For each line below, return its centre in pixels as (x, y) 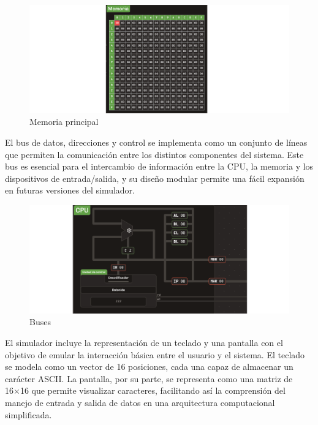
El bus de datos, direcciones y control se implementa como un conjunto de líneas (156, 142)
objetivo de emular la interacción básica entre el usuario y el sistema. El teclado (155, 354)
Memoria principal (64, 122)
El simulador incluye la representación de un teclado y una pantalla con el (144, 342)
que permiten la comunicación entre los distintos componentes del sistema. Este (154, 154)
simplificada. (28, 414)
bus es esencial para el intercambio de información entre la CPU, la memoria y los (159, 166)
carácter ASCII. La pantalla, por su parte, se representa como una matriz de (149, 378)
